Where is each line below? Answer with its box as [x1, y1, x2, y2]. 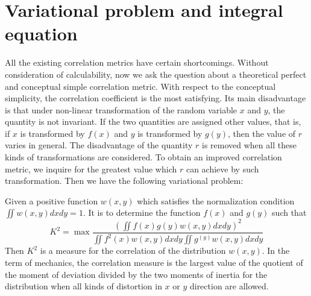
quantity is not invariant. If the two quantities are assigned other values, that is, [5, 115, 301, 128]
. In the [262, 244, 290, 257]
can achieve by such [186, 162, 259, 175]
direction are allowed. [189, 280, 269, 292]
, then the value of [228, 127, 296, 139]
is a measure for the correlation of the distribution [40, 244, 226, 257]
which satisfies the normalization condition [137, 194, 295, 207]
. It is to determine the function [83, 206, 201, 219]
